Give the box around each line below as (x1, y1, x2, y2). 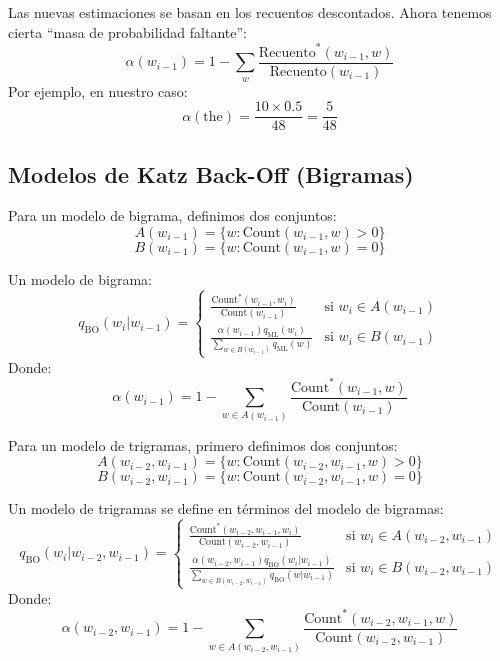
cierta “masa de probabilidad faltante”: (8, 21, 247, 42)
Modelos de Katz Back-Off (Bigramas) (8, 158, 414, 189)
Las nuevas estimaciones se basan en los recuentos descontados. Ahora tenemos (8, 2, 492, 22)
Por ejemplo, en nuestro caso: (8, 80, 188, 101)
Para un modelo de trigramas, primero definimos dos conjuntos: (8, 434, 398, 455)
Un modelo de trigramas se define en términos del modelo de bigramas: (8, 498, 444, 519)
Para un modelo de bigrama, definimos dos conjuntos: (8, 205, 337, 226)
